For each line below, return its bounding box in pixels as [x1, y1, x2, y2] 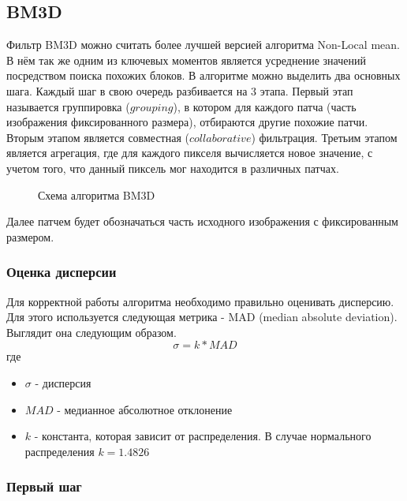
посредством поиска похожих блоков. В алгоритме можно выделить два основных [6, 67, 401, 84]
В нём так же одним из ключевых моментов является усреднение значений [6, 51, 366, 68]
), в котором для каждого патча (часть [173, 98, 357, 114]
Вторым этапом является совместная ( [6, 129, 189, 145]
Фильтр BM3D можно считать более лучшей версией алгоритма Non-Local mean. [6, 36, 400, 53]
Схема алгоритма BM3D [38, 186, 155, 203]
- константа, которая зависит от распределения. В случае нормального [34, 428, 372, 444]
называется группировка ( [6, 98, 130, 114]
